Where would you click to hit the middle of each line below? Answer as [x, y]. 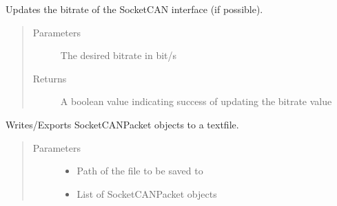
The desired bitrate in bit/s [119, 55]
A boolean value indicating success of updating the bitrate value [196, 101]
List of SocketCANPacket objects [147, 193]
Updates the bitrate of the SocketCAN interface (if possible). [134, 9]
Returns [50, 78]
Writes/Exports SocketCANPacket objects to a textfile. [122, 124]
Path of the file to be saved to [140, 171]
